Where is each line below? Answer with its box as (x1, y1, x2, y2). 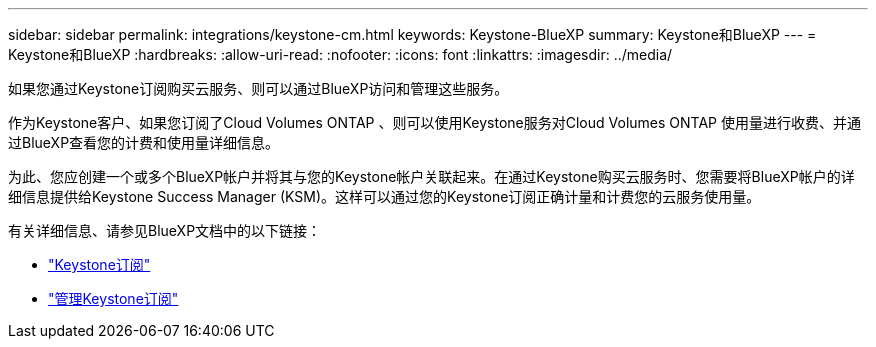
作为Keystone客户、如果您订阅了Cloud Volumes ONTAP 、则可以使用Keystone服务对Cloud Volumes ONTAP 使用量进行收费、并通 (8, 114, 861, 131)
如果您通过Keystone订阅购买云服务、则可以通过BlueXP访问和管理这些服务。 (8, 80, 509, 97)
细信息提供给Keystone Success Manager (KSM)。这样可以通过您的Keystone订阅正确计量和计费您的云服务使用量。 (8, 188, 761, 205)
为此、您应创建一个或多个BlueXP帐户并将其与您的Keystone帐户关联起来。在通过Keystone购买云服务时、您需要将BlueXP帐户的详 (8, 168, 855, 185)
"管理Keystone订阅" (48, 290, 179, 307)
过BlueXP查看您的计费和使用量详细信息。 (8, 134, 280, 151)
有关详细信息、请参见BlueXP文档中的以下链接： (8, 222, 322, 239)
